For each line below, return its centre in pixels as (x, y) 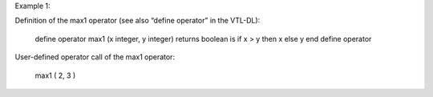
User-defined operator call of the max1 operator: (95, 57)
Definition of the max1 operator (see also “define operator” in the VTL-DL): (138, 21)
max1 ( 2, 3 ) (55, 75)
